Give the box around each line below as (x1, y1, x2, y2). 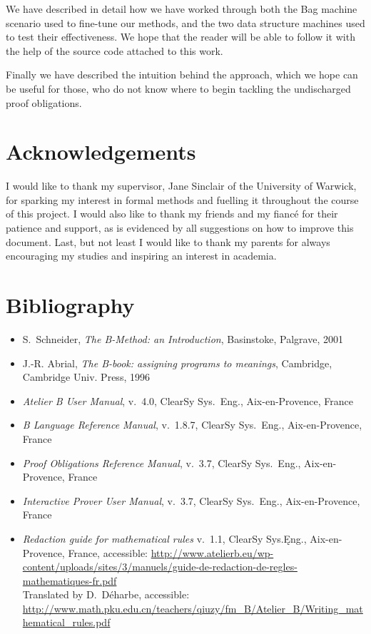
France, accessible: (68, 545, 148, 560)
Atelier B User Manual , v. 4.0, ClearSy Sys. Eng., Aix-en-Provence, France (22, 393, 353, 408)
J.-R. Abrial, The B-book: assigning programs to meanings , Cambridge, (22, 355, 332, 370)
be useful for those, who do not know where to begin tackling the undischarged (6, 81, 351, 96)
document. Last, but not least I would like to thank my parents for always (6, 234, 330, 249)
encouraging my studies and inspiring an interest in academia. (6, 248, 277, 263)
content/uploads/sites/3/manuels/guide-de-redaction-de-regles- (22, 559, 298, 574)
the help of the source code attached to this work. (6, 43, 223, 58)
